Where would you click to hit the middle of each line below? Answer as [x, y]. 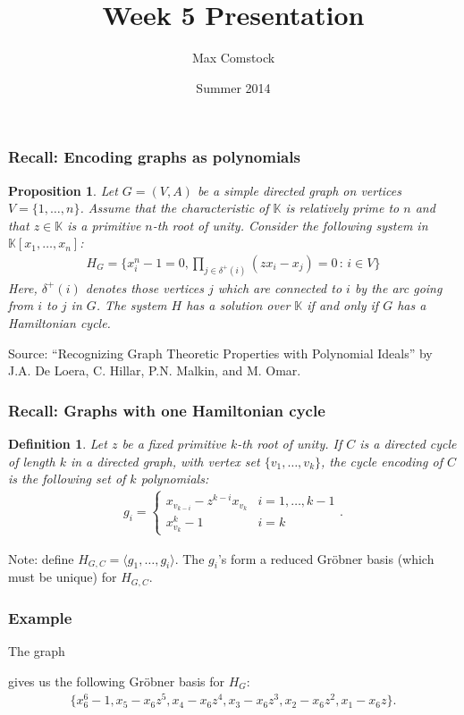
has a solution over [238, 305]
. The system [131, 305]
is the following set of [67, 479]
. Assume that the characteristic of [174, 208]
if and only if [343, 305]
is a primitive [104, 225]
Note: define [41, 558]
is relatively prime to [342, 208]
